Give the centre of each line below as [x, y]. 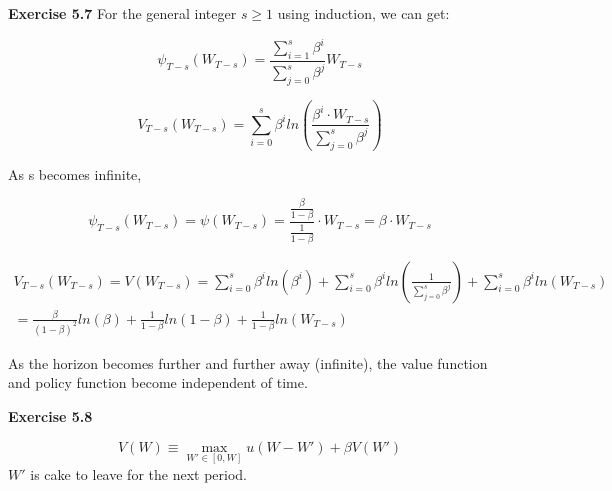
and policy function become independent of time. [158, 382]
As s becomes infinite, [75, 173]
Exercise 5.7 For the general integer [122, 13]
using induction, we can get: [363, 13]
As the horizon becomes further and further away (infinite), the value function [248, 362]
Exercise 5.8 [50, 415]
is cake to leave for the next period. [138, 473]
